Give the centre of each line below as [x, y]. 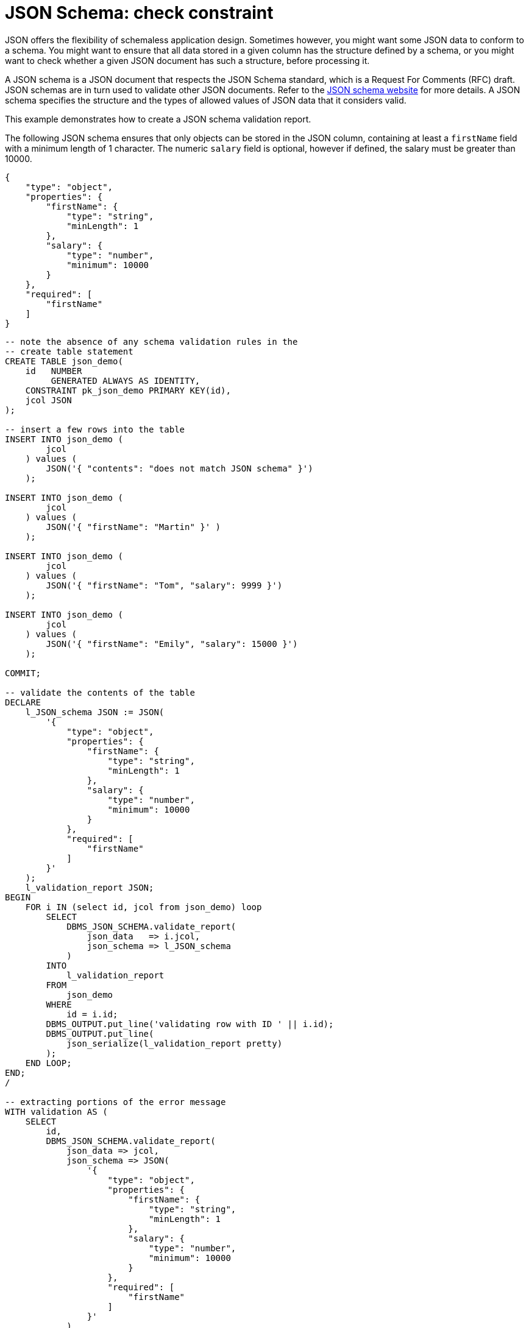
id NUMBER [54, 371]
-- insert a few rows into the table [95, 429]
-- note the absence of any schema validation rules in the [151, 341]
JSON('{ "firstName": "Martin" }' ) [133, 527]
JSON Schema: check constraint [139, 13]
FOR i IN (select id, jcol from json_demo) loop [144, 907]
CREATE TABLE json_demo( [64, 361]
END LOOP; [48, 1063]
